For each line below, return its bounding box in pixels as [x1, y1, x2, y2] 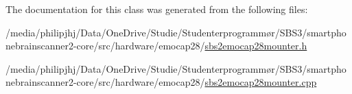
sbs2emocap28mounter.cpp [204, 75, 317, 89]
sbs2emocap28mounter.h [204, 38, 307, 53]
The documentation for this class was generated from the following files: [5, 2, 308, 16]
